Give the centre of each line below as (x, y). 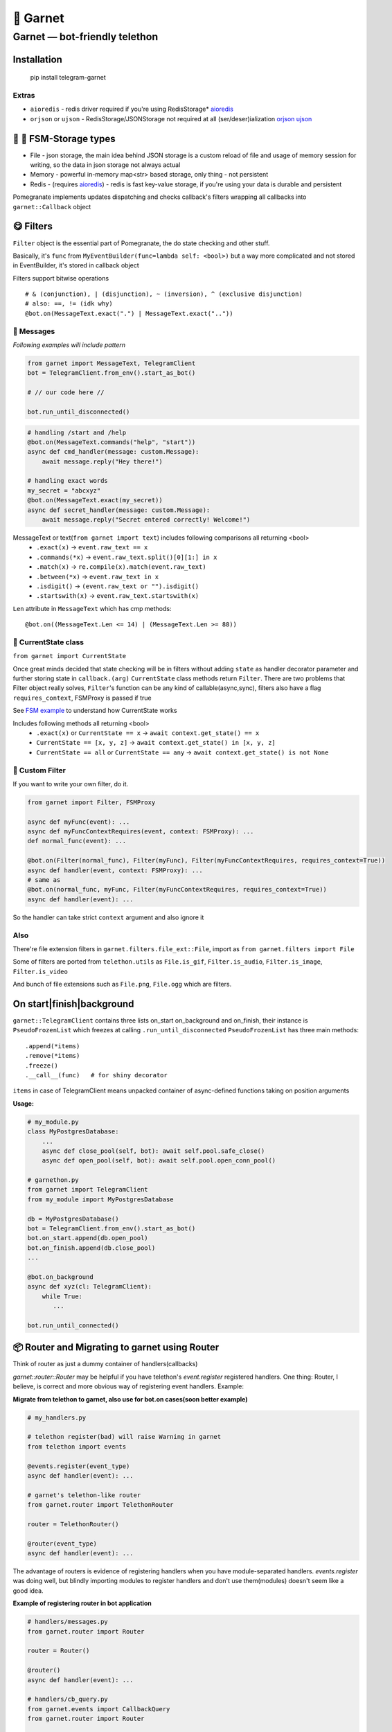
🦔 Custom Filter (39, 770)
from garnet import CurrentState (70, 656)
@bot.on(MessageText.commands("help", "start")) (112, 442)
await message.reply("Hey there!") (102, 461)
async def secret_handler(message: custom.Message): (119, 510)
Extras (24, 95)
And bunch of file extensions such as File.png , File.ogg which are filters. (122, 984)
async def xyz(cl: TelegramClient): (90, 1287)
